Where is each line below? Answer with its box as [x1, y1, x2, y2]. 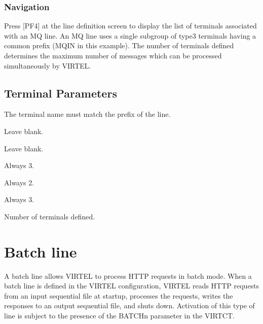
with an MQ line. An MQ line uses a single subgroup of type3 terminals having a [4, 30, 256, 41]
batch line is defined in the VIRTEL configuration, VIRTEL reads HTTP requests [4, 280, 259, 291]
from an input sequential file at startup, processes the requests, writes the [4, 290, 233, 301]
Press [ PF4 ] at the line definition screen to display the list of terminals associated [4, 20, 257, 31]
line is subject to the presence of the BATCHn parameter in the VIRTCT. [4, 310, 235, 321]
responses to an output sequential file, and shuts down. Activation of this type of [4, 300, 255, 311]
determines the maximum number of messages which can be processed [4, 50, 222, 60]
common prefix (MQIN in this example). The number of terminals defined [4, 40, 234, 51]
